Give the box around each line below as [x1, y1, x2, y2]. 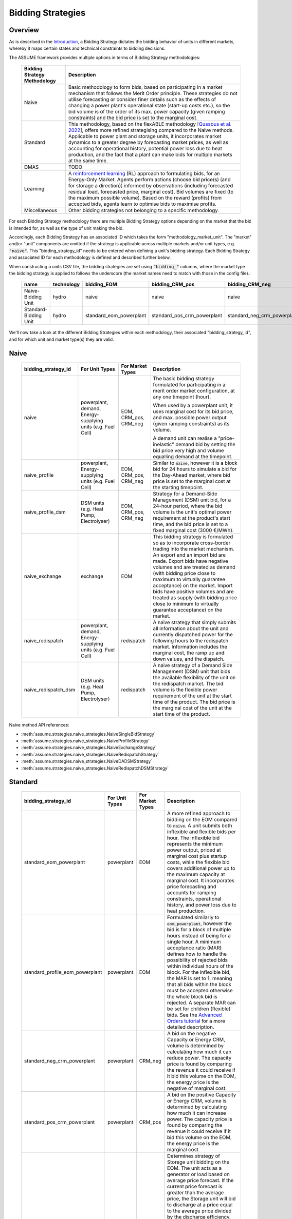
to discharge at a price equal [167, 1201, 233, 1208]
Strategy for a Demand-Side [152, 491, 218, 497]
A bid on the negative [167, 1030, 217, 1037]
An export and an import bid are [152, 551, 226, 558]
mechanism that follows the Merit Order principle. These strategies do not [68, 90, 238, 97]
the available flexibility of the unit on [152, 674, 236, 681]
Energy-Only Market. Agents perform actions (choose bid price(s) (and [68, 176, 231, 183]
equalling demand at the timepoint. [152, 453, 233, 460]
